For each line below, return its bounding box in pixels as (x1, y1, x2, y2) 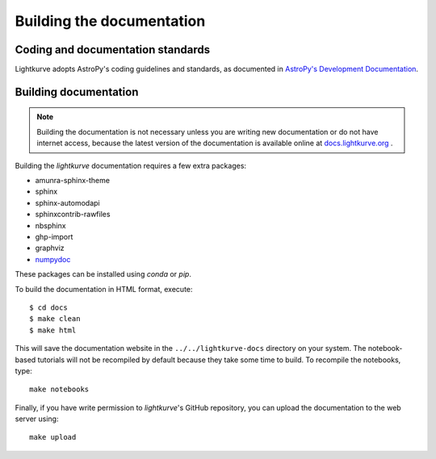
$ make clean (29, 315, 81, 323)
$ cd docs (29, 303, 68, 312)
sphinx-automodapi (35, 198, 100, 207)
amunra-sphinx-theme (35, 176, 111, 186)
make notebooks (29, 385, 90, 394)
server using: (15, 414, 59, 424)
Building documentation (15, 85, 139, 98)
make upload (29, 432, 77, 442)
